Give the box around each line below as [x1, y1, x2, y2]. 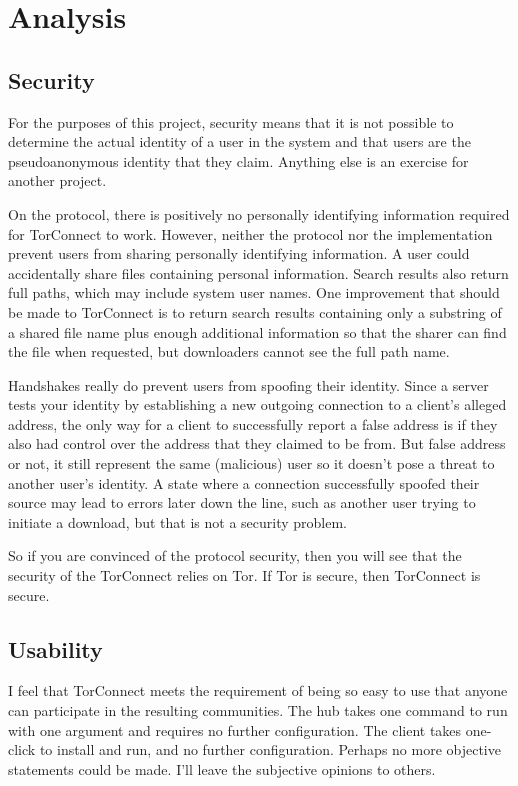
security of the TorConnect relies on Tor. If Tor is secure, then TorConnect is [8, 565, 481, 586]
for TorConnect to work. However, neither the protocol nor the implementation [8, 223, 493, 244]
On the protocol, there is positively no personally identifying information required [8, 203, 510, 224]
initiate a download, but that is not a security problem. [8, 511, 347, 532]
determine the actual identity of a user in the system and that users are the [8, 131, 471, 152]
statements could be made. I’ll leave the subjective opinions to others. [8, 758, 436, 779]
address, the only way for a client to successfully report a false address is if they [8, 413, 498, 434]
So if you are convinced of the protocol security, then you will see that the [8, 545, 462, 566]
